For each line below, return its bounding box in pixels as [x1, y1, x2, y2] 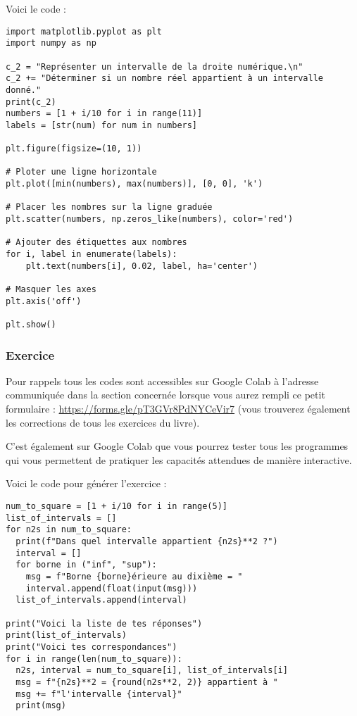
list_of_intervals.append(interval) [15, 595, 187, 605]
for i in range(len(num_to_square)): [6, 653, 182, 664]
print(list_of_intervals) [6, 630, 127, 641]
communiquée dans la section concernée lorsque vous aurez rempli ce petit [6, 387, 325, 402]
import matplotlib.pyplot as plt [6, 26, 162, 37]
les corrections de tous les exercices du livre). [6, 415, 200, 429]
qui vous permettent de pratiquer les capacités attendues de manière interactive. [6, 452, 352, 467]
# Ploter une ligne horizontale [6, 167, 157, 177]
